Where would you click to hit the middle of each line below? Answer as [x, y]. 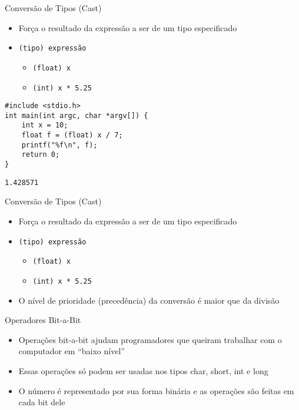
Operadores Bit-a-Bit [43, 320]
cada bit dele [42, 402]
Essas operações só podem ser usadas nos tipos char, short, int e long [143, 370]
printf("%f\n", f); [59, 145]
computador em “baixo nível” [72, 351]
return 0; [41, 155]
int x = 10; [45, 125]
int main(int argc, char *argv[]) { [77, 115]
